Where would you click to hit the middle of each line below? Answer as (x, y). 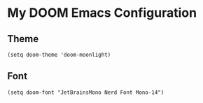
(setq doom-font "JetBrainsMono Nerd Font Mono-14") (86, 92)
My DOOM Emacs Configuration (102, 13)
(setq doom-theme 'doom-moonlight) (59, 55)
